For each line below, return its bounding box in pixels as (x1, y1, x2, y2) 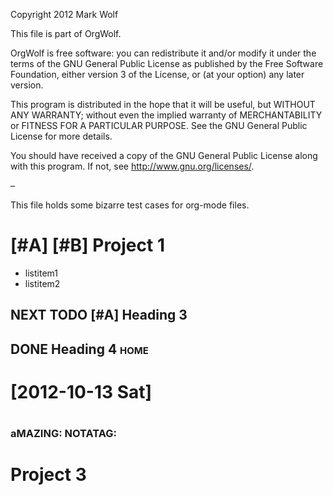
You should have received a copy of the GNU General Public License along (10, 150, 318, 161)
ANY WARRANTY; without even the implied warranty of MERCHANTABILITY (10, 109, 323, 121)
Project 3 (10, 464, 87, 486)
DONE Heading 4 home (10, 340, 149, 358)
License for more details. (10, 130, 113, 142)
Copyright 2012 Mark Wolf (10, 9, 119, 20)
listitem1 (24, 267, 58, 279)
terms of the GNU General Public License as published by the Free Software (10, 58, 324, 69)
